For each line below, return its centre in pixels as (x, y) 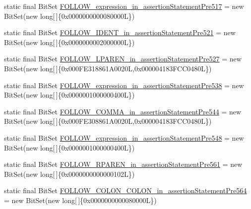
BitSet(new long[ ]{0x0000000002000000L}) (69, 42)
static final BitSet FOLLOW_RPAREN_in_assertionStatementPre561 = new (123, 164)
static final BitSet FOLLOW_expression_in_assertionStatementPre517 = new (124, 6)
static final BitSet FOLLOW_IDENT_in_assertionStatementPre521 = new (120, 32)
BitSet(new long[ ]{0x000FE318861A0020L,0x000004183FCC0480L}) (108, 68)
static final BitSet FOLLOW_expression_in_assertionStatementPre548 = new (124, 137)
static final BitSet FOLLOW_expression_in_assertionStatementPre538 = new (124, 85)
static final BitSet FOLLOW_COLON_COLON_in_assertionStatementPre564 (125, 190)
